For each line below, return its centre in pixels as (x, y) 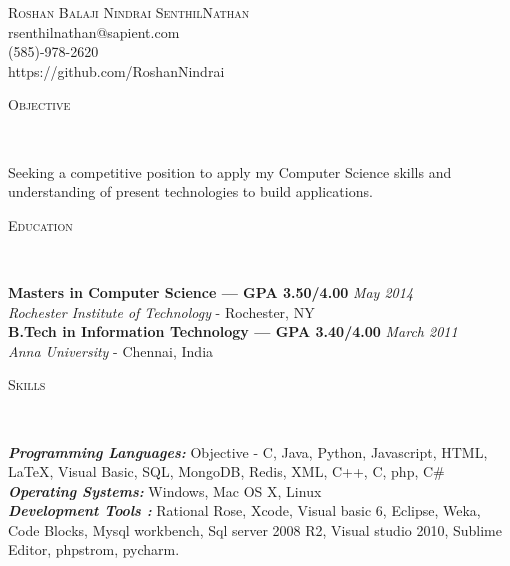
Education (40, 224)
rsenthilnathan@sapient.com (94, 31)
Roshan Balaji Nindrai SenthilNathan (129, 12)
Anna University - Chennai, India (111, 350)
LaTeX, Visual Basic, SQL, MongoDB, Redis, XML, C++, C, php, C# (226, 471)
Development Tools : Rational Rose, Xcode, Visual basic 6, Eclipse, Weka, (244, 510)
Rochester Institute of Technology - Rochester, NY (161, 311)
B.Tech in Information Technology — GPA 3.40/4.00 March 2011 (233, 331)
